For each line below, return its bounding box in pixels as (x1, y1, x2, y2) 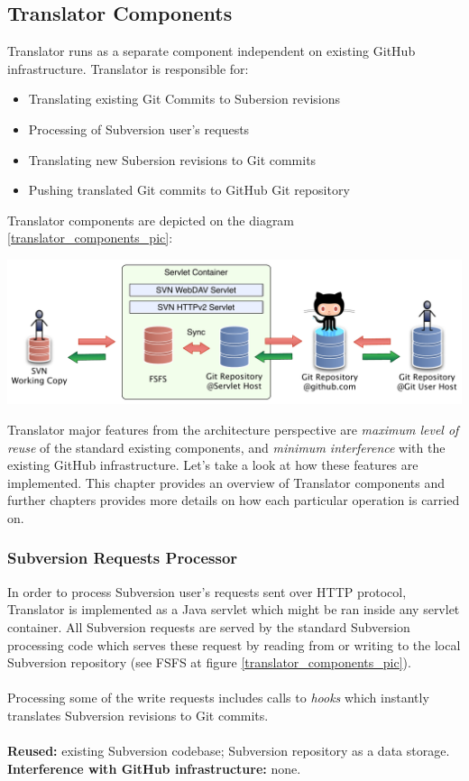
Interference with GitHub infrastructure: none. (7, 758, 301, 777)
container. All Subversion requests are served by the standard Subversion (7, 617, 410, 636)
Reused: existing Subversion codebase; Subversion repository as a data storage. (7, 741, 450, 760)
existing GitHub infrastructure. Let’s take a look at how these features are (7, 455, 418, 474)
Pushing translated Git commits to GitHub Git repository (28, 180, 350, 199)
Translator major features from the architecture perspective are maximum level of (7, 420, 459, 438)
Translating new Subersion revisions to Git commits (28, 150, 317, 169)
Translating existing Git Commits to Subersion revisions (28, 89, 341, 108)
